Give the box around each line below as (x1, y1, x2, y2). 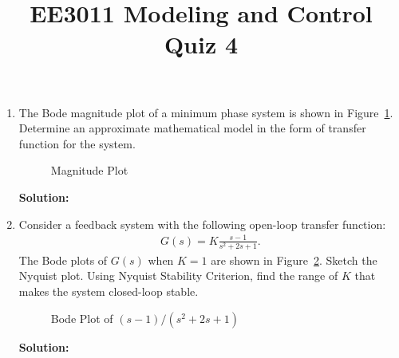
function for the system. (18, 135, 136, 151)
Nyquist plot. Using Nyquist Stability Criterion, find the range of (18, 267, 338, 284)
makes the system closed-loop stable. (18, 283, 199, 299)
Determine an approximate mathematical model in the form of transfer (18, 120, 366, 136)
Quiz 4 (164, 28, 239, 61)
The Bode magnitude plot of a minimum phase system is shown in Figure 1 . (18, 104, 393, 120)
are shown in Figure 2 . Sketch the (211, 251, 377, 268)
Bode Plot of (50, 309, 113, 326)
